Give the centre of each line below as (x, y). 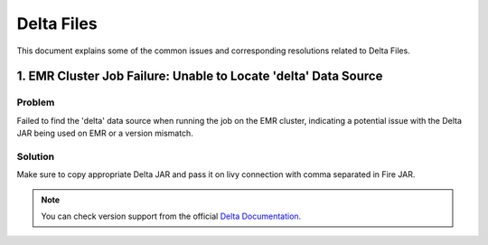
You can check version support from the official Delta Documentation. (171, 216)
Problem (36, 102)
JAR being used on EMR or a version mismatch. (105, 133)
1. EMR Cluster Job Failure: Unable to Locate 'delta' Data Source (200, 76)
